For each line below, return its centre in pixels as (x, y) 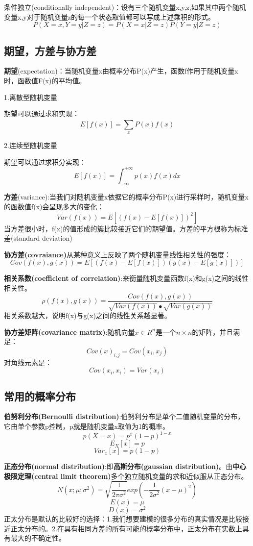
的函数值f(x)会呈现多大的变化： (54, 207)
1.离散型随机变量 (31, 97)
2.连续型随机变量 (31, 145)
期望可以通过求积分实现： (45, 161)
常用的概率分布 (40, 396)
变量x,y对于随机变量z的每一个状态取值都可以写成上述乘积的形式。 (109, 16)
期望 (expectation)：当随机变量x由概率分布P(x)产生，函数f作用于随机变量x (121, 71)
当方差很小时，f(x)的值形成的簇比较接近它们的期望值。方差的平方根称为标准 (126, 228)
